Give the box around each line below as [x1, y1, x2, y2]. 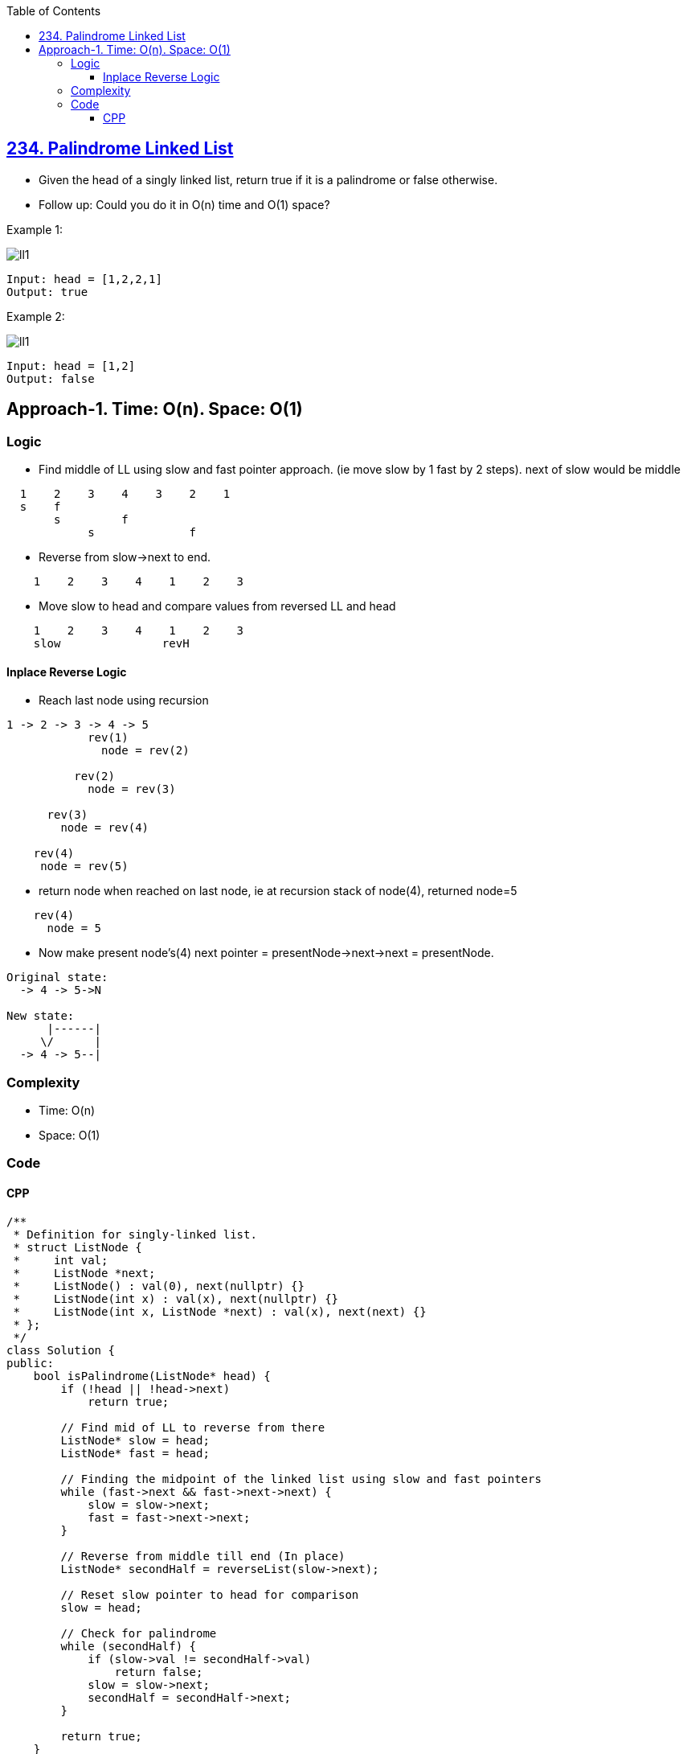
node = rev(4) [60, 821, 149, 835]
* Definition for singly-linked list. [13, 1227, 257, 1241]
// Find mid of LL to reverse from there [60, 1420, 325, 1434]
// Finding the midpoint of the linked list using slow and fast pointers [60, 1472, 542, 1485]
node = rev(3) [88, 783, 176, 796]
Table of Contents [6, 4, 101, 18]
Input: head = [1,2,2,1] [6, 272, 162, 285]
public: [6, 1356, 55, 1370]
